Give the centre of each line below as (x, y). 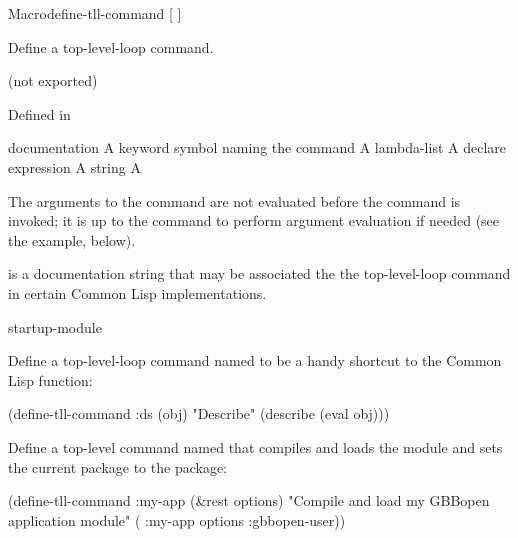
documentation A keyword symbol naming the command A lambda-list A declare (257, 147)
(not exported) (53, 80)
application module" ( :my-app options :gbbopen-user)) (177, 519)
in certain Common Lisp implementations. (137, 292)
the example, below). (72, 239)
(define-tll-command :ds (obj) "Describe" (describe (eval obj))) (199, 413)
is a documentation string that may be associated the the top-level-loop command (259, 273)
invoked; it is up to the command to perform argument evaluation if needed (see (254, 220)
